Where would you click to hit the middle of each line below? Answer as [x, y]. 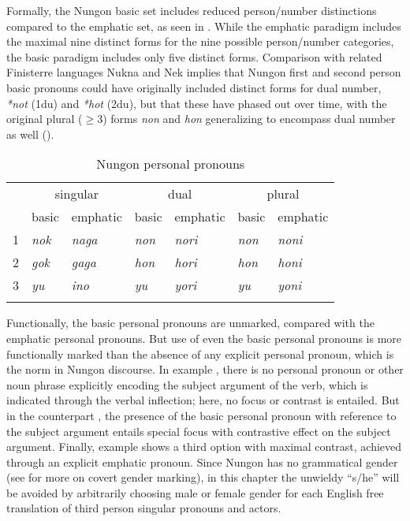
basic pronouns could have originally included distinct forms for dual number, [194, 87]
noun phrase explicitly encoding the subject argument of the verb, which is [187, 384]
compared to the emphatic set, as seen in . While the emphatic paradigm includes [204, 26]
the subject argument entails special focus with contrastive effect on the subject [199, 431]
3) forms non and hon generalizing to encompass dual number [246, 119]
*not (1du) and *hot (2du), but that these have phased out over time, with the [197, 103]
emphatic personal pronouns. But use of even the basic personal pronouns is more [204, 338]
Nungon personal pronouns [171, 164]
